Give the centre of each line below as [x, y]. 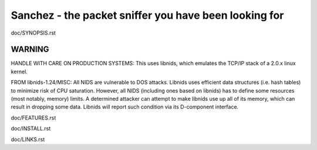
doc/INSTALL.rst [31, 128]
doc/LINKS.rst [28, 139]
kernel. [19, 71]
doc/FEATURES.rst [33, 118]
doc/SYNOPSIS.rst [33, 33]
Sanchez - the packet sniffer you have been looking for [147, 15]
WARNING [30, 50]
